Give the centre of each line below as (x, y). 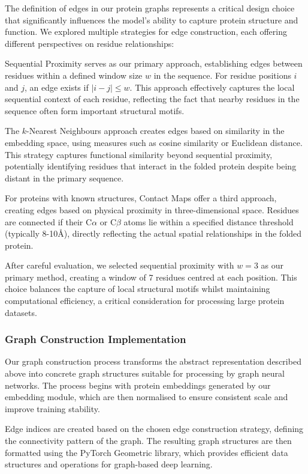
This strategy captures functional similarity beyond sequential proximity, (139, 154)
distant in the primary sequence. (64, 178)
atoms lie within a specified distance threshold (209, 221)
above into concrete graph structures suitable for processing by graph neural (145, 373)
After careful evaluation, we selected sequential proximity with (120, 265)
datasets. (21, 312)
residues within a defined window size (74, 75)
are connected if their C (49, 221)
